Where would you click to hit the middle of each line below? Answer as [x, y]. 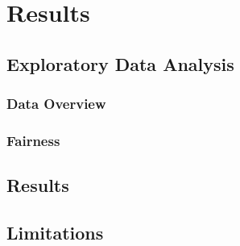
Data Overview [56, 104]
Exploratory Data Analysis [120, 63]
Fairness [33, 140]
